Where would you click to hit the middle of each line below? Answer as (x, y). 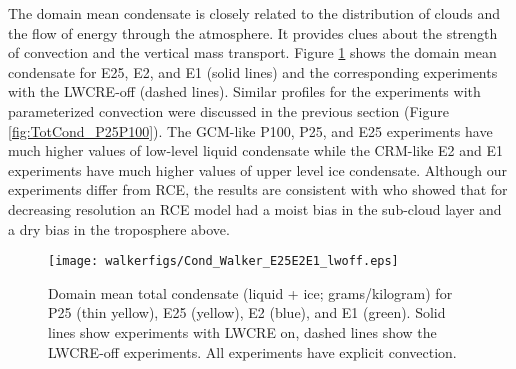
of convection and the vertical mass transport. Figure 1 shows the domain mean (252, 52)
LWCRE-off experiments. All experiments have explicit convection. (252, 351)
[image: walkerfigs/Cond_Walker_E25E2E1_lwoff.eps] (223, 261)
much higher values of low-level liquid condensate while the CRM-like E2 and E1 (256, 150)
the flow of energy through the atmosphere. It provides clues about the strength (253, 32)
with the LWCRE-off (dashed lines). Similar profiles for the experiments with (244, 91)
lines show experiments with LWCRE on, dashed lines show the (242, 331)
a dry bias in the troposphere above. (119, 228)
